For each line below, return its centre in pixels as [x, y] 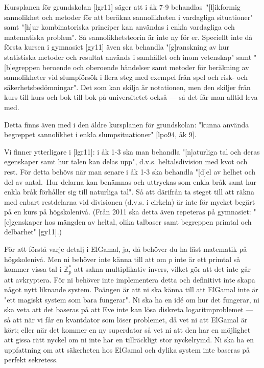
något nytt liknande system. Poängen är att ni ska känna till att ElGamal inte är [131, 289]
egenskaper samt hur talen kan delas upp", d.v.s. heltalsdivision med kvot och [126, 161]
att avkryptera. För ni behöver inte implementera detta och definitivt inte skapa [130, 279]
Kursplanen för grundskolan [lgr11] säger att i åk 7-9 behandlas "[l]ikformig [122, 7]
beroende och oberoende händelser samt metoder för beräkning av [146, 67]
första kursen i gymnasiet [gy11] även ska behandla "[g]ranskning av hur [117, 47]
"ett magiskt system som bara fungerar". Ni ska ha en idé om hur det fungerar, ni [132, 299]
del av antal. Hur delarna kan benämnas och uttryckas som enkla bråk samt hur [130, 181]
